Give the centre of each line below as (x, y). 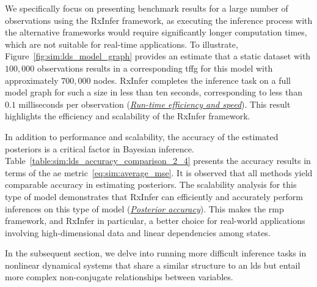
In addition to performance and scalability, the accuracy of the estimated (142, 136)
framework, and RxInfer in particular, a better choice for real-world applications (155, 221)
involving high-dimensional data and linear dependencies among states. (138, 232)
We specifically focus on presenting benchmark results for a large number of (147, 8)
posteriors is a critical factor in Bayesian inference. (100, 148)
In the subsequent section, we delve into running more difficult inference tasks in (156, 253)
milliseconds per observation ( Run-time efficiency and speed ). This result (155, 104)
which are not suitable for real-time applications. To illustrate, (122, 44)
